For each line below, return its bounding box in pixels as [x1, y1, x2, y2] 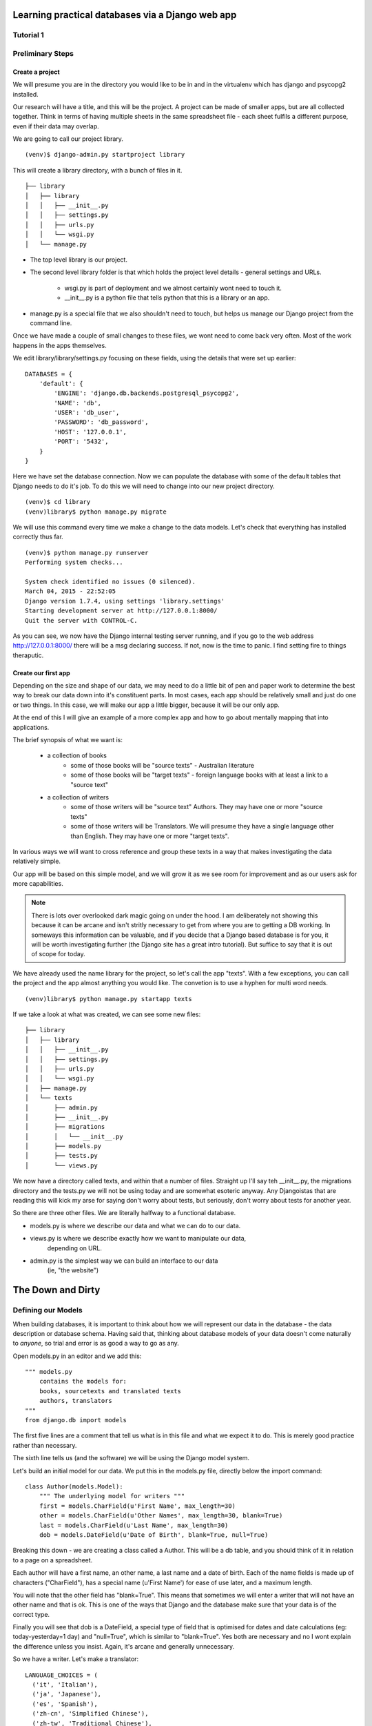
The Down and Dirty [12, 1284, 101, 1296]
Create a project [12, 68, 60, 76]
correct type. [12, 1610, 50, 1618]
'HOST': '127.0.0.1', [54, 428, 127, 436]
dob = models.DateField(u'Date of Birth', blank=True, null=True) [39, 1531, 269, 1539]
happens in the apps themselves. [12, 341, 107, 349]
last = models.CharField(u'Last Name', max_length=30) [39, 1521, 229, 1529]
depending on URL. [47, 1243, 103, 1252]
